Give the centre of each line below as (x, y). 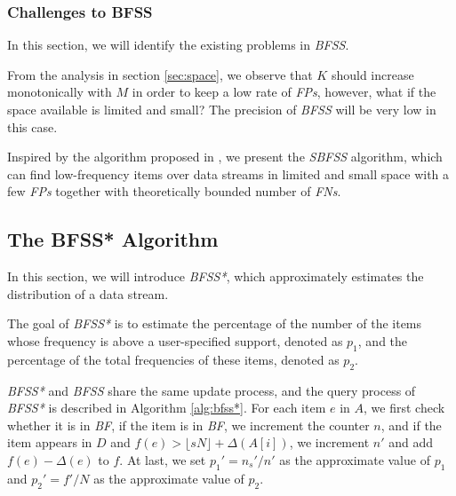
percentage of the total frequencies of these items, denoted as (173, 359)
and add (411, 442)
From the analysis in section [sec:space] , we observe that (160, 74)
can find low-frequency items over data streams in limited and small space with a (228, 173)
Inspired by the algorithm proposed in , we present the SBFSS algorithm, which (225, 157)
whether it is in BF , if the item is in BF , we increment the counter (188, 425)
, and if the (411, 425)
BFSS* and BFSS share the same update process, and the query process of (212, 390)
